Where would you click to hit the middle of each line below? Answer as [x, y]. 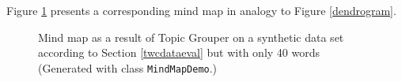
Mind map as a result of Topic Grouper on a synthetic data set [191, 37]
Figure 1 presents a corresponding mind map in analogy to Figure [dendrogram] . [201, 10]
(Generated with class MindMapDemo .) [128, 67]
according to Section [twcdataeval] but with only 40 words [179, 52]
